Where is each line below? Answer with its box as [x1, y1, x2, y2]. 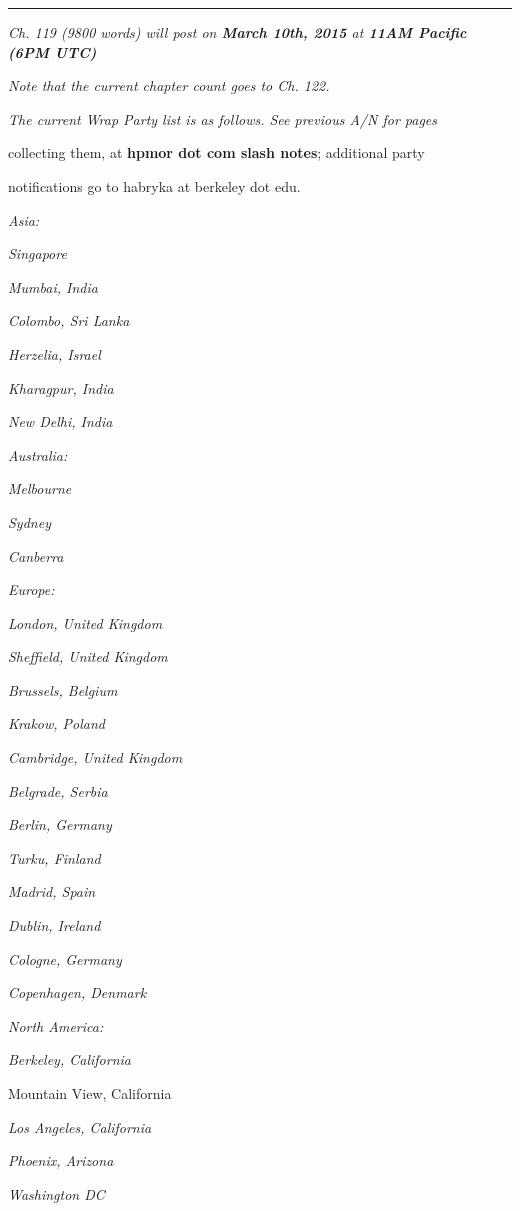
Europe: [8, 579, 55, 600]
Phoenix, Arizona [8, 1150, 114, 1171]
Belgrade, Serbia [8, 780, 108, 801]
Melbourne [8, 478, 72, 499]
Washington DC [8, 1183, 105, 1204]
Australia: [8, 444, 68, 465]
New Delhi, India [8, 411, 113, 432]
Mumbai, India [8, 276, 98, 297]
